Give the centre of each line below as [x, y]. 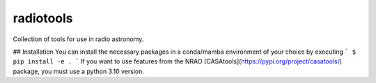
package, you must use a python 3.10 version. [79, 71]
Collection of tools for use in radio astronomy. [78, 39]
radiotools [43, 18]
